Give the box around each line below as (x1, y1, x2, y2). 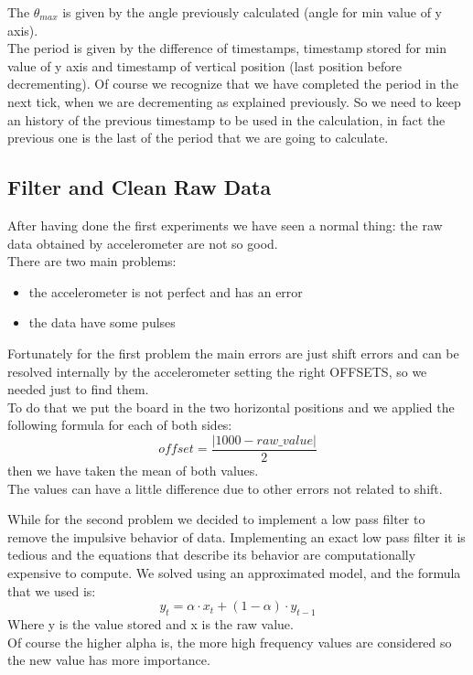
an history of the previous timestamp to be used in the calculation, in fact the (7, 110, 446, 129)
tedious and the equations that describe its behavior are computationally (7, 545, 416, 564)
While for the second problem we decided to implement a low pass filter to (7, 509, 425, 529)
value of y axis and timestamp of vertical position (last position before (7, 56, 402, 75)
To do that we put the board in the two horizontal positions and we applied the (7, 397, 455, 416)
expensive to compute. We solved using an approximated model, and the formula (7, 562, 461, 582)
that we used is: (7, 581, 96, 600)
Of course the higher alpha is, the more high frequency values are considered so (7, 632, 452, 651)
